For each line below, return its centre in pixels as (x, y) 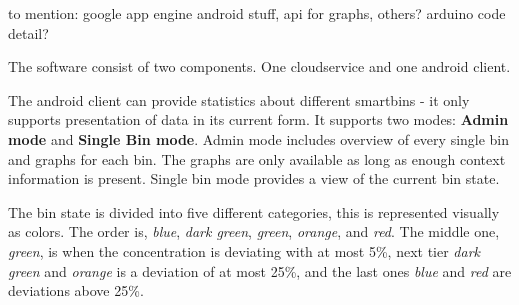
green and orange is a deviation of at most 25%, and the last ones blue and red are (260, 270)
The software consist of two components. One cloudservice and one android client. (259, 66)
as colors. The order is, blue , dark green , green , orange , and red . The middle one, (254, 231)
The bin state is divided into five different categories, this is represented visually (254, 211)
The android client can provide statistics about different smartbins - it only (239, 99)
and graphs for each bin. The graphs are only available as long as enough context (257, 158)
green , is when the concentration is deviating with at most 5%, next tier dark (244, 250)
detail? (28, 32)
